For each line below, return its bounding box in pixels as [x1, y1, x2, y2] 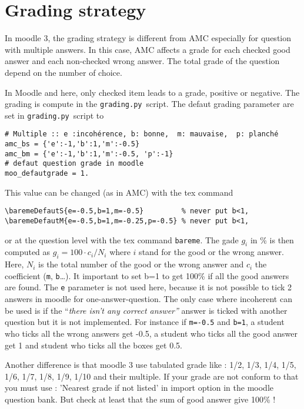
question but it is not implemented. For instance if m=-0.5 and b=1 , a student [5, 316, 285, 328]
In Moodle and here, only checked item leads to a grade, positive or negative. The [5, 86, 300, 98]
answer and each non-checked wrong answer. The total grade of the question [5, 55, 280, 67]
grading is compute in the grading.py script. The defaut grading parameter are [5, 98, 294, 110]
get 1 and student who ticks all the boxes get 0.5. [5, 338, 182, 351]
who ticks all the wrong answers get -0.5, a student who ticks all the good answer [5, 327, 298, 339]
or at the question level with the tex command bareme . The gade [5, 233, 239, 246]
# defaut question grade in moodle [5, 159, 144, 168]
